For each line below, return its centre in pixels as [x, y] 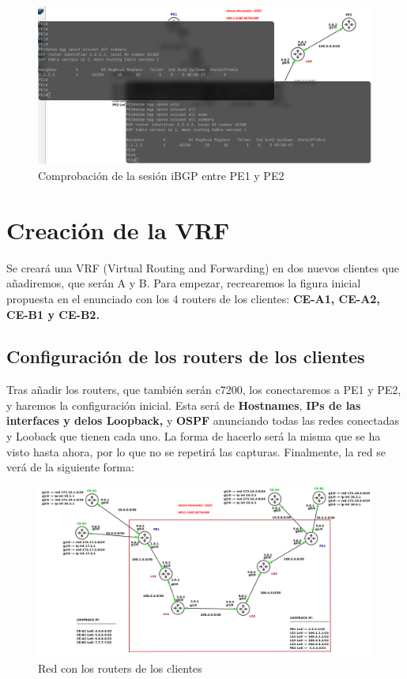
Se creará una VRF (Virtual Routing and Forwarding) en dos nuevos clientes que [203, 267]
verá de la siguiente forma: [70, 467]
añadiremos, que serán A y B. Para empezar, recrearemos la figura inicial [184, 283]
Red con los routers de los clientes [120, 668]
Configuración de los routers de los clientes [186, 356]
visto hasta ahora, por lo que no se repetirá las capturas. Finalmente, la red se [196, 451]
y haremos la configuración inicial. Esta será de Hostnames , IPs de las [184, 405]
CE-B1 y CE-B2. [53, 314]
